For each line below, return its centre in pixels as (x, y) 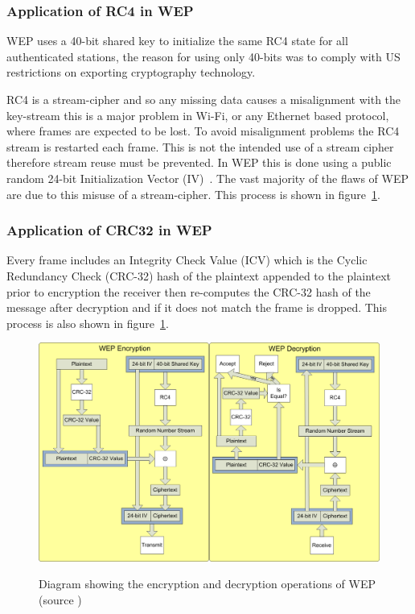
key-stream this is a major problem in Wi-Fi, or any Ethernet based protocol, (198, 115)
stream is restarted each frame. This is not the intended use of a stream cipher (200, 146)
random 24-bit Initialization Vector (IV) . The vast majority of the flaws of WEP (208, 178)
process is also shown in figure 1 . (88, 323)
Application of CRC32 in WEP (109, 230)
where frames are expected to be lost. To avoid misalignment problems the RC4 (203, 131)
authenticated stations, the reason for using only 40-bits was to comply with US (203, 56)
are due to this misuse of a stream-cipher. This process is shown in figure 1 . (193, 194)
